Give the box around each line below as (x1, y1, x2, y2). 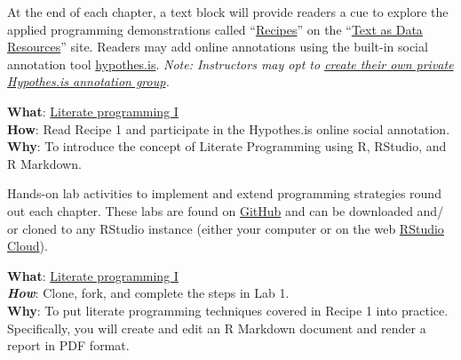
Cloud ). (7, 236, 48, 255)
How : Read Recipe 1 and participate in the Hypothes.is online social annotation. (7, 119, 450, 138)
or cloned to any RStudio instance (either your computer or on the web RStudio (7, 219, 444, 237)
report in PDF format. (7, 336, 130, 355)
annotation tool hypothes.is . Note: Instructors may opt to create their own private (7, 54, 454, 73)
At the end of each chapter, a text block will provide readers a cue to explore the (7, 3, 449, 20)
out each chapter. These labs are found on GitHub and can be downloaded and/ (7, 201, 444, 220)
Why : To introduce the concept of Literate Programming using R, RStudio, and (7, 137, 447, 156)
